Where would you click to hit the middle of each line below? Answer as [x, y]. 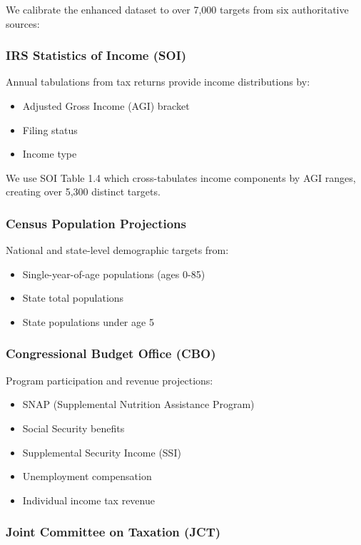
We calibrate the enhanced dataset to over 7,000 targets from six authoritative [177, 9]
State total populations [73, 298]
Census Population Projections [96, 223]
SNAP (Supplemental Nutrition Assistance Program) [138, 404]
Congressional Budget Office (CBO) [111, 353]
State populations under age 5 [88, 321]
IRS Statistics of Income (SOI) [96, 55]
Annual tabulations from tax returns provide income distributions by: [158, 82]
